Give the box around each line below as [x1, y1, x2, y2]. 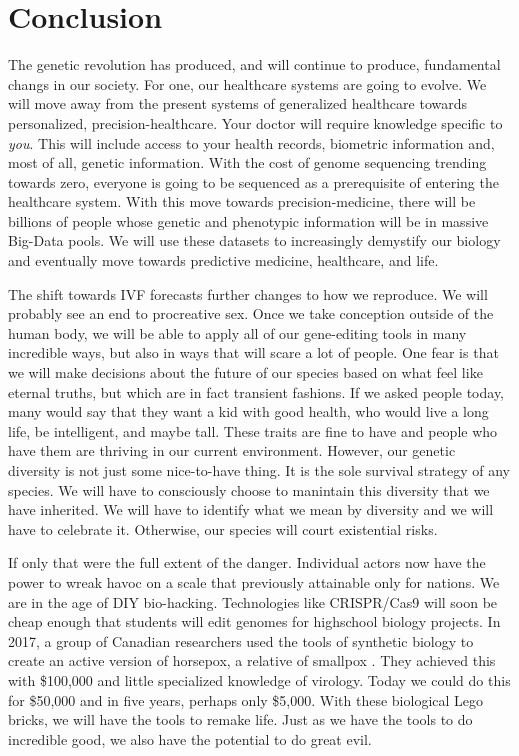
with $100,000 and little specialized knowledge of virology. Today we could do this [8, 669, 511, 690]
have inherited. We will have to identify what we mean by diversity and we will [8, 499, 494, 520]
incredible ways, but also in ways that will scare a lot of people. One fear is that [8, 342, 499, 363]
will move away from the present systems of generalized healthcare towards [8, 93, 468, 114]
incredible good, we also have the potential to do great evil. [8, 728, 372, 749]
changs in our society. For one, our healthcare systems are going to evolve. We [8, 73, 487, 94]
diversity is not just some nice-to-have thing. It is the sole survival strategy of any [8, 460, 510, 480]
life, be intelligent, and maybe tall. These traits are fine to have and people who [8, 420, 498, 441]
